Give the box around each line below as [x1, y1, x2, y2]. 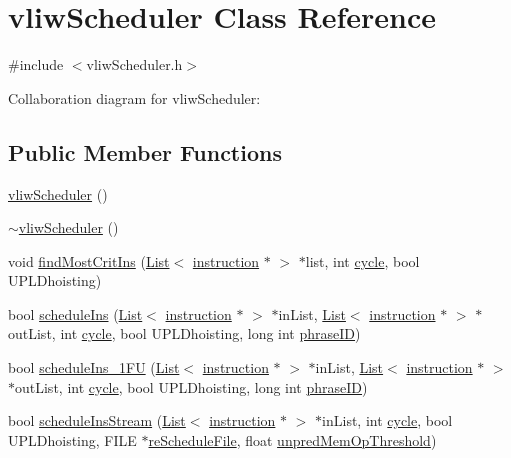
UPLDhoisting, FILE [8, 429, 137, 450]
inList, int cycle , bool [322, 410, 453, 431]
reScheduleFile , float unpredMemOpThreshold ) [148, 429, 437, 450]
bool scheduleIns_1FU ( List [8, 357, 180, 378]
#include [8, 54, 64, 75]
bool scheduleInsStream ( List [8, 410, 186, 431]
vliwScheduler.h [86, 54, 183, 75]
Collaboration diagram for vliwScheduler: [8, 87, 261, 108]
